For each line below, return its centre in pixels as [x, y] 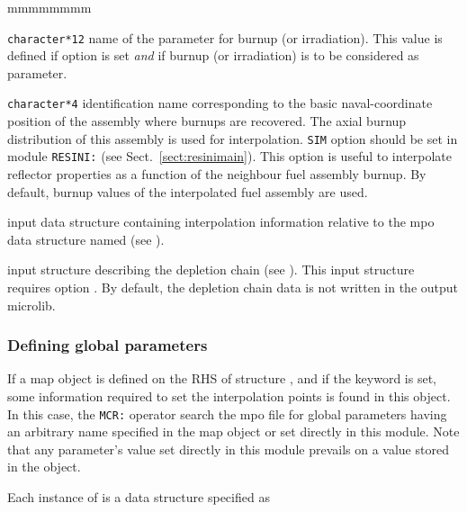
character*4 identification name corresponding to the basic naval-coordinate [220, 103]
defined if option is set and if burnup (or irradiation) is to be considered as [213, 55]
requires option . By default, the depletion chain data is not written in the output [233, 287]
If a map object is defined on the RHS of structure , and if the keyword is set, [222, 378]
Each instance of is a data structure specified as [139, 497]
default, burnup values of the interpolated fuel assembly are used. [188, 191]
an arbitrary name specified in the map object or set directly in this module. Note [233, 431]
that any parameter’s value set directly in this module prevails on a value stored [228, 449]
